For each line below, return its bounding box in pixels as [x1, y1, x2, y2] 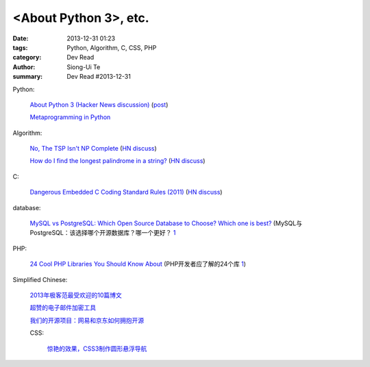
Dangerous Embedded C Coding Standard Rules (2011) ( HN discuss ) [29, 188, 223, 197]
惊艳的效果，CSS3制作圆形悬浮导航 [47, 344, 147, 353]
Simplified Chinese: [12, 275, 68, 283]
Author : [12, 62, 36, 71]
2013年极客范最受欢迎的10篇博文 [29, 291, 123, 299]
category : [12, 53, 42, 62]
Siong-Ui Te [66, 62, 101, 71]
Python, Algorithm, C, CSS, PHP [66, 43, 157, 51]
